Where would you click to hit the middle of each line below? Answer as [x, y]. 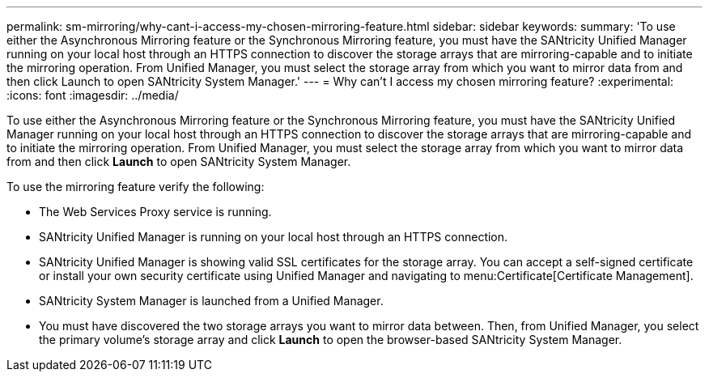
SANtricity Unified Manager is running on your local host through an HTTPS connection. [274, 237]
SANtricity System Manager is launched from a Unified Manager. [211, 301]
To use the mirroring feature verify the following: [136, 187]
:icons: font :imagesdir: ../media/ [93, 95]
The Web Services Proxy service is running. [155, 212]
